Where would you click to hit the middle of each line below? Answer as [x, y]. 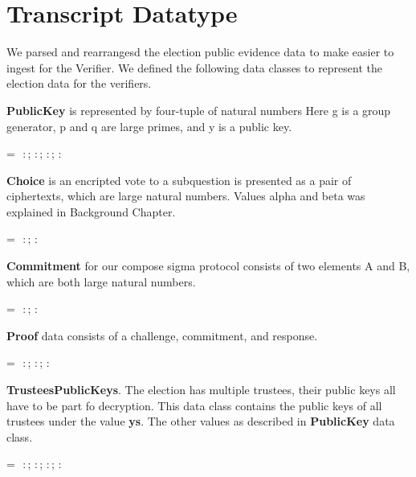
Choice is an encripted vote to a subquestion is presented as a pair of [179, 180]
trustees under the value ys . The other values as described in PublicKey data [201, 421]
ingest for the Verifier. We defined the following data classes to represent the [195, 67]
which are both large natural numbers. [101, 281]
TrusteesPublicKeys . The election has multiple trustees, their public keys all [201, 390]
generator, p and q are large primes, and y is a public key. [149, 126]
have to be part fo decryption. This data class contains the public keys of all [194, 405]
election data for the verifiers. [79, 83]
